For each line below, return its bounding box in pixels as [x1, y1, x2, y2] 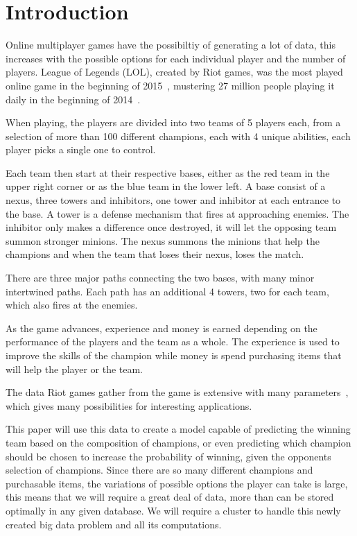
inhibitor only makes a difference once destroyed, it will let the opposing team [6, 220, 337, 234]
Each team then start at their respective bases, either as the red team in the [6, 165, 330, 180]
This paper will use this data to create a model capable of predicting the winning [6, 422, 351, 436]
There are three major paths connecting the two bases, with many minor [6, 270, 315, 285]
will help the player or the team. [6, 361, 143, 376]
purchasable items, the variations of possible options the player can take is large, [6, 476, 348, 490]
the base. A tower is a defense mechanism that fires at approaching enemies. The [6, 206, 349, 221]
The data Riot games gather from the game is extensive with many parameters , [6, 385, 349, 399]
